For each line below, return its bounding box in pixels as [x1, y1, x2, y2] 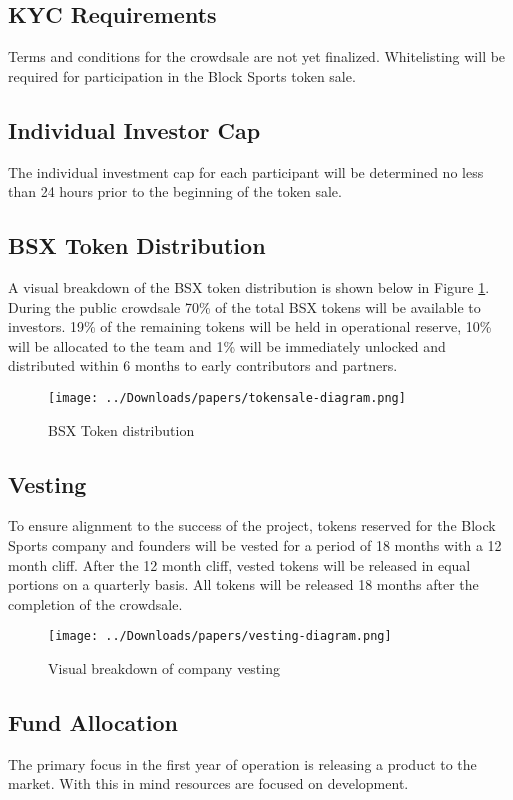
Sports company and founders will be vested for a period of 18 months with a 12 [8, 535, 502, 555]
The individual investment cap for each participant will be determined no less [8, 161, 484, 182]
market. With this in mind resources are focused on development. [8, 773, 409, 794]
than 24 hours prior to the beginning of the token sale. [8, 181, 342, 202]
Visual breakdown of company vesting [48, 658, 280, 679]
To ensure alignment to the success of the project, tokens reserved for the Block [8, 515, 496, 536]
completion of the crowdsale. [8, 593, 183, 614]
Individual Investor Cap [8, 114, 261, 145]
